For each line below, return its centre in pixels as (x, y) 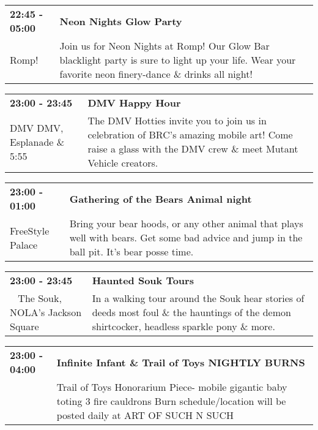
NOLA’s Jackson (46, 312)
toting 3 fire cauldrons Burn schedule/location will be (171, 401)
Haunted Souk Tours (143, 280)
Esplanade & (37, 141)
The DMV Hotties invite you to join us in (177, 120)
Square (24, 326)
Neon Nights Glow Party (121, 21)
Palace (24, 244)
